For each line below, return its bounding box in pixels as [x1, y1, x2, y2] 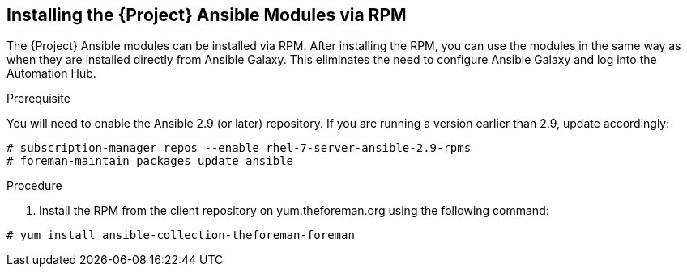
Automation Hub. [6, 66, 96, 81]
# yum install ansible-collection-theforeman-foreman [6, 229, 355, 242]
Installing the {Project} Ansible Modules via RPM [6, 5, 407, 25]
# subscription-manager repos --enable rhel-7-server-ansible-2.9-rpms [6, 141, 472, 155]
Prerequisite [6, 91, 70, 106]
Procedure [6, 178, 62, 193]
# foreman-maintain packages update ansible [6, 154, 294, 168]
